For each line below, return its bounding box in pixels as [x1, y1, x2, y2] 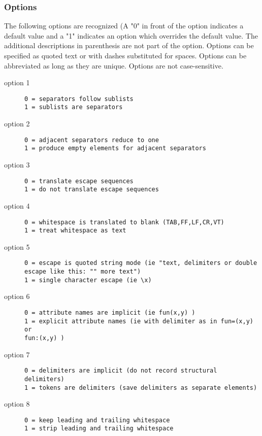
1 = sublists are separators [24, 104, 123, 111]
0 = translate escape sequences [24, 177, 134, 185]
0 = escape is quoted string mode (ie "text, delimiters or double [24, 259, 257, 267]
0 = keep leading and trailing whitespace [24, 416, 170, 424]
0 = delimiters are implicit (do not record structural [24, 367, 217, 375]
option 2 [4, 118, 30, 129]
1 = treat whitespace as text [24, 227, 126, 234]
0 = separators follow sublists [24, 95, 134, 103]
